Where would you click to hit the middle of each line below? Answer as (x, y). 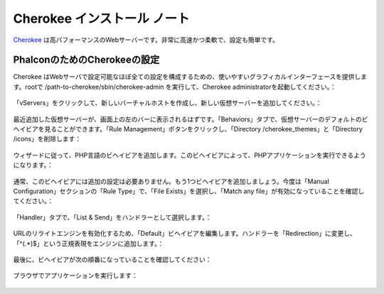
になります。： (33, 165)
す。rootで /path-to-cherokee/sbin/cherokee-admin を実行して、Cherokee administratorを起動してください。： (175, 87)
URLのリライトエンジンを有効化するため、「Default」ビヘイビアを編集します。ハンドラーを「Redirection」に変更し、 (185, 234)
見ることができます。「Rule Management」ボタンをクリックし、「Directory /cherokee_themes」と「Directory (203, 129)
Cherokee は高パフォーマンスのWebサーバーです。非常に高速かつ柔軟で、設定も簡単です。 (146, 40)
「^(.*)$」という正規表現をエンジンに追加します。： (89, 243)
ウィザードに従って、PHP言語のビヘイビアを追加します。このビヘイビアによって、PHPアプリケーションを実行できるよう (190, 155)
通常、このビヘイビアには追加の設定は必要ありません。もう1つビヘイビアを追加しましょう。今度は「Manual (171, 181)
